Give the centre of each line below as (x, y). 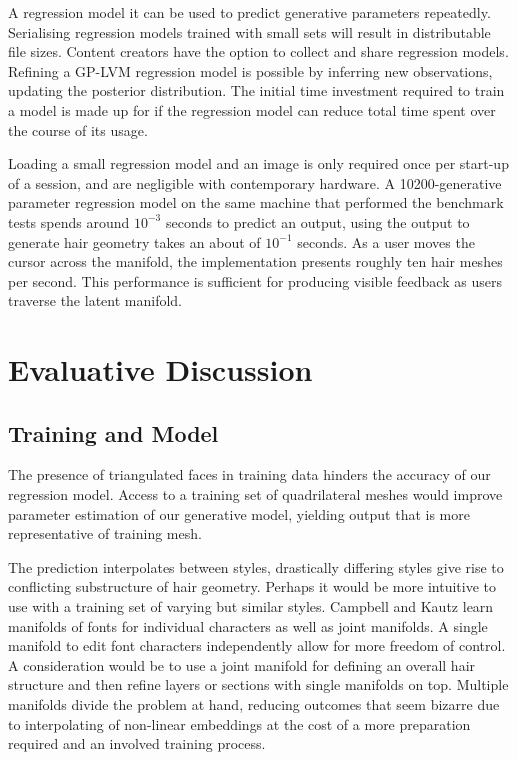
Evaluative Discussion (160, 369)
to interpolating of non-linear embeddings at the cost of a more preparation (239, 723)
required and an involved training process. (137, 743)
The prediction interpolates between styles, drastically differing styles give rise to (256, 566)
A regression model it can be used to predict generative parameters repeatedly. (249, 12)
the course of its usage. (78, 129)
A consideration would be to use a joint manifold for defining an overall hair (242, 664)
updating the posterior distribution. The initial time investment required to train (256, 90)
